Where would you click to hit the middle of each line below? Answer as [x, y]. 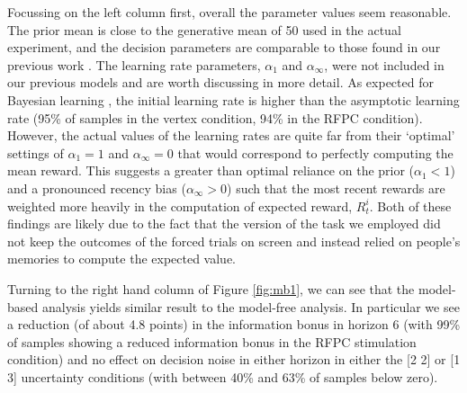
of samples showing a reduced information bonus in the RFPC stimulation [212, 341]
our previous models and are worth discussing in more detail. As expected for [220, 82]
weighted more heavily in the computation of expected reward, [180, 205]
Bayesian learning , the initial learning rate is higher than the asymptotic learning [233, 99]
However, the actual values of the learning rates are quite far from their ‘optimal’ [231, 135]
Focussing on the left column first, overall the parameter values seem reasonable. [229, 12]
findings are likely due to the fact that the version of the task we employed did [224, 223]
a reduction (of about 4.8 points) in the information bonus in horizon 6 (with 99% [234, 324]
